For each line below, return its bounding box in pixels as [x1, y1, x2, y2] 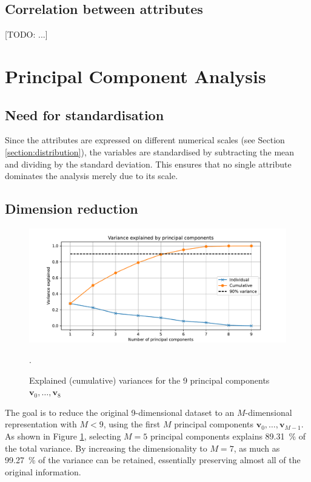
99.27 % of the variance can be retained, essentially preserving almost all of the [5, 453, 301, 466]
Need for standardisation [5, 105, 164, 124]
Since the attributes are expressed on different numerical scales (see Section [5, 134, 285, 146]
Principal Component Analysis [5, 63, 266, 88]
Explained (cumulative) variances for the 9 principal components [29, 373, 270, 386]
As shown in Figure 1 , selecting [5, 429, 121, 442]
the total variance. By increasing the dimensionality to [5, 441, 207, 454]
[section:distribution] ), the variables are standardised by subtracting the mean [5, 145, 295, 158]
